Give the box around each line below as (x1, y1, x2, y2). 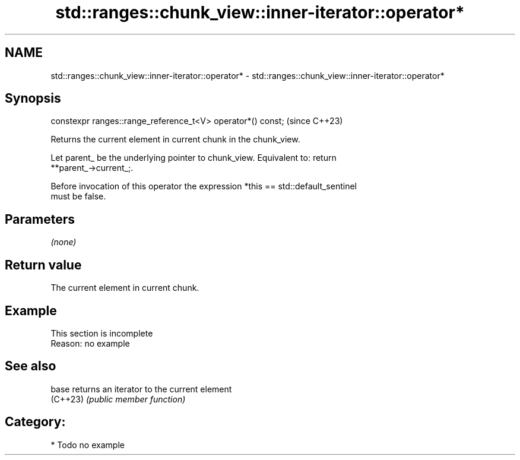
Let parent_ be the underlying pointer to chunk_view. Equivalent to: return (50, 153, 337, 163)
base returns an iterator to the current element (50, 383, 232, 394)
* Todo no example (50, 439, 125, 450)
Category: (5, 414, 66, 430)
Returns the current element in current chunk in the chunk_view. (50, 134, 300, 145)
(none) (50, 237, 77, 248)
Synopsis (5, 91, 61, 106)
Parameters (5, 211, 75, 227)
